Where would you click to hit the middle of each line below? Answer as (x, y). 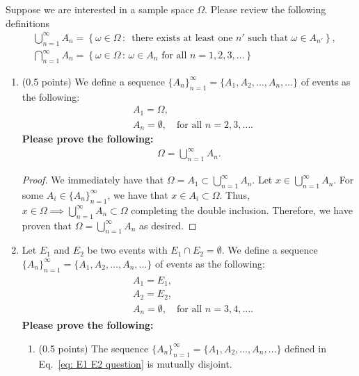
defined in (305, 348)
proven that (47, 225)
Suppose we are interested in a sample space (100, 9)
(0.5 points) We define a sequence (93, 81)
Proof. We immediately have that (93, 180)
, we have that (138, 194)
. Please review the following (265, 9)
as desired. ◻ (168, 225)
